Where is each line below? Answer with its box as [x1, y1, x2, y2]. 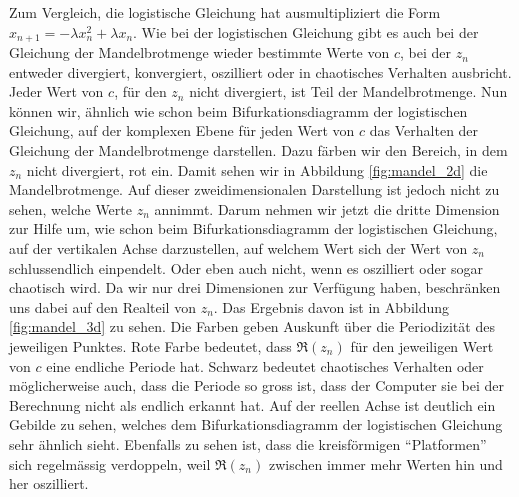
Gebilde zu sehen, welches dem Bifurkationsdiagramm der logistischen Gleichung [9, 414, 503, 435]
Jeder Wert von [9, 81, 104, 102]
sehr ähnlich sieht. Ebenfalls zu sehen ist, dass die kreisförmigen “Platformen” [9, 433, 487, 454]
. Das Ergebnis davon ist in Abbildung [213, 296, 450, 317]
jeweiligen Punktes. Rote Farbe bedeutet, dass [9, 335, 292, 356]
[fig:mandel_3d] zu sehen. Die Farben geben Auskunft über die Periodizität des [9, 316, 495, 337]
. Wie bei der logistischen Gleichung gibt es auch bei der [133, 21, 479, 42]
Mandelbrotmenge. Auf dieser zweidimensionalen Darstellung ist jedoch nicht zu [9, 179, 500, 200]
